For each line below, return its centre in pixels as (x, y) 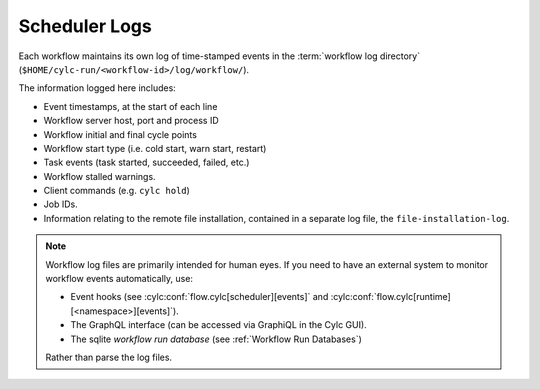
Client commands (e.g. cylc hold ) (116, 191)
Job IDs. (61, 204)
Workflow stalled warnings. (99, 176)
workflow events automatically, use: (119, 279)
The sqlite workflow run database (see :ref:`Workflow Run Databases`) (216, 339)
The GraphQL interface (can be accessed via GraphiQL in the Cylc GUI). (218, 325)
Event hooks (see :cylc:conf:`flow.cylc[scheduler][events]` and (199, 297)
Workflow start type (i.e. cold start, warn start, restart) (155, 148)
